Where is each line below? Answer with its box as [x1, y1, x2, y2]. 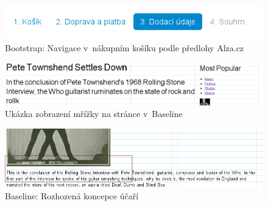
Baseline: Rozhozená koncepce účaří [5, 189, 139, 202]
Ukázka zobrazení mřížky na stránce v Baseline [5, 107, 183, 120]
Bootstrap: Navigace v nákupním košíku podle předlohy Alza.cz [5, 41, 244, 54]
